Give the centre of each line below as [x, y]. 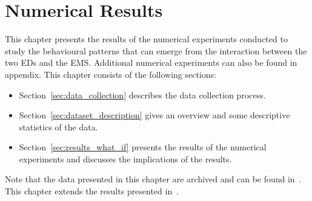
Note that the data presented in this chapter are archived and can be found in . [153, 179]
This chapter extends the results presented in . [92, 191]
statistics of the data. [58, 126]
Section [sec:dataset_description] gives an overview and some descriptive [154, 115]
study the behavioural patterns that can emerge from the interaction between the [156, 50]
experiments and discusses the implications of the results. [125, 158]
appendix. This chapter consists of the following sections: [111, 74]
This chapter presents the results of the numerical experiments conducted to [146, 39]
